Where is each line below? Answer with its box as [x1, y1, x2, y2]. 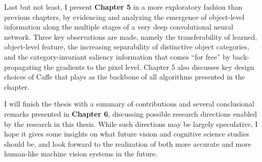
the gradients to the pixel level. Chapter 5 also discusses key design [43, 61, 254, 72]
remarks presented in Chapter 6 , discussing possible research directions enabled [4, 108, 257, 119]
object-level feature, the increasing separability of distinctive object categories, [4, 41, 249, 52]
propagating [4, 61, 42, 72]
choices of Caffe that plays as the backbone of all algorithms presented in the [4, 71, 245, 82]
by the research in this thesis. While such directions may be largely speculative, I [4, 118, 258, 129]
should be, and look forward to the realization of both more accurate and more [4, 138, 251, 149]
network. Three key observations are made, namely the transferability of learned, [4, 31, 257, 42]
